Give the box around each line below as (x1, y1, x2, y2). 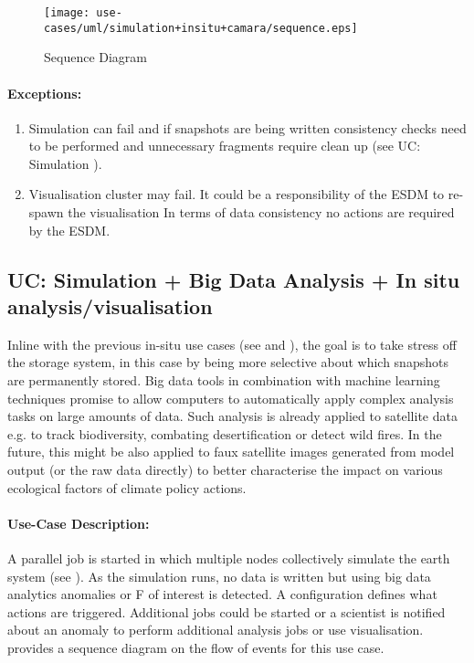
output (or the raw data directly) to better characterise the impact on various (7, 460, 443, 479)
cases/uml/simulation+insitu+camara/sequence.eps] (44, 21, 358, 35)
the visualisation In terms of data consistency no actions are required (68, 203, 455, 222)
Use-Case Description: (7, 513, 150, 532)
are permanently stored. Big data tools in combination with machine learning (7, 371, 440, 390)
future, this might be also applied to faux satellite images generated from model (7, 442, 455, 461)
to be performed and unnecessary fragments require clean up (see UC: (28, 136, 421, 155)
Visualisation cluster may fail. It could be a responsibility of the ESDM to (28, 184, 445, 204)
